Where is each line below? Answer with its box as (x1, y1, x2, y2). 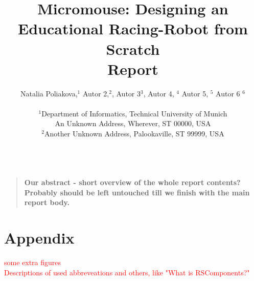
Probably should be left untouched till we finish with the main (24, 187, 250, 197)
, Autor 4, (143, 88, 174, 98)
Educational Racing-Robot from (18, 18, 248, 39)
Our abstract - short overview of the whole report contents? (24, 177, 241, 188)
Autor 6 (216, 88, 240, 98)
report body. (24, 197, 70, 208)
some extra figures (4, 257, 61, 268)
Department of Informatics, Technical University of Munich (41, 108, 227, 118)
